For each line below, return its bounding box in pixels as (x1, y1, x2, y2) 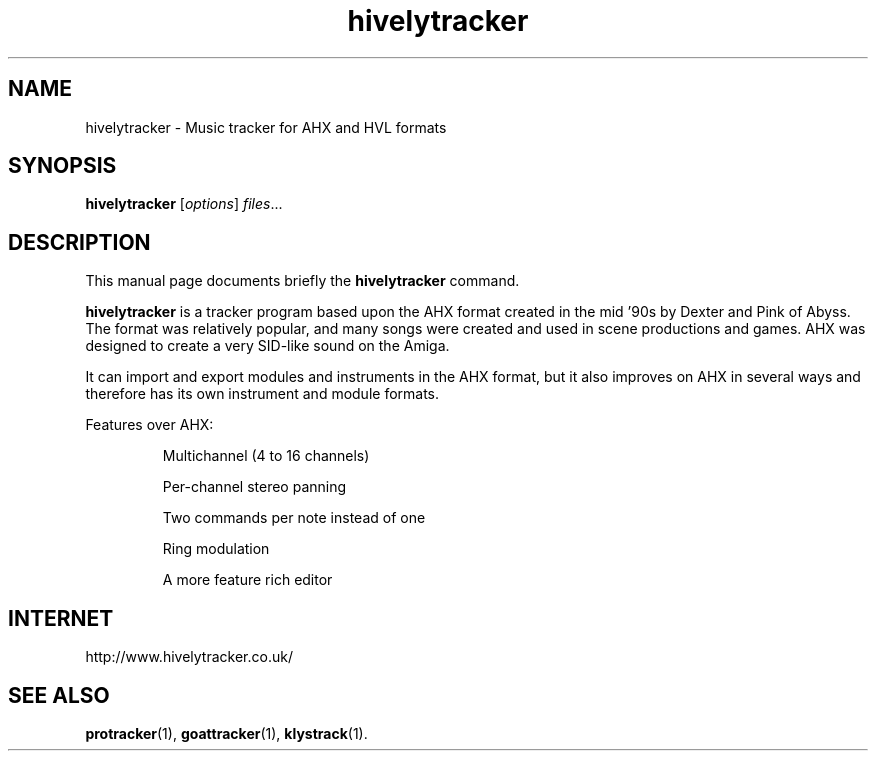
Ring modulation (162, 540, 270, 558)
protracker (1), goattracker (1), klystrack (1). (85, 724, 368, 742)
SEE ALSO (8, 682, 110, 708)
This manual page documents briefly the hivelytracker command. (85, 272, 520, 290)
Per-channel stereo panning (162, 478, 347, 496)
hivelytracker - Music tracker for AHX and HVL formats (85, 118, 447, 136)
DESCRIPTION (8, 229, 151, 255)
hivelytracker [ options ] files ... (85, 195, 283, 213)
